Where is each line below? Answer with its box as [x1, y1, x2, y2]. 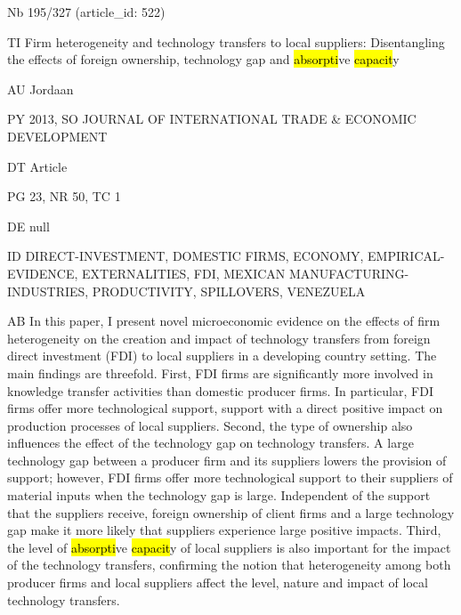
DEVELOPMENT [7, 126, 108, 145]
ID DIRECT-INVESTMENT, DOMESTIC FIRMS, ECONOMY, [7, 247, 364, 265]
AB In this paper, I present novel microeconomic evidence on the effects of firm [7, 312, 441, 330]
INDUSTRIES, [7, 281, 89, 300]
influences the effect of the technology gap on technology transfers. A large [7, 433, 414, 452]
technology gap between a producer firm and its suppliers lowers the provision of [7, 450, 447, 469]
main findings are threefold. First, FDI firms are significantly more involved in [7, 363, 433, 382]
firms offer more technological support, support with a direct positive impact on [7, 399, 443, 417]
